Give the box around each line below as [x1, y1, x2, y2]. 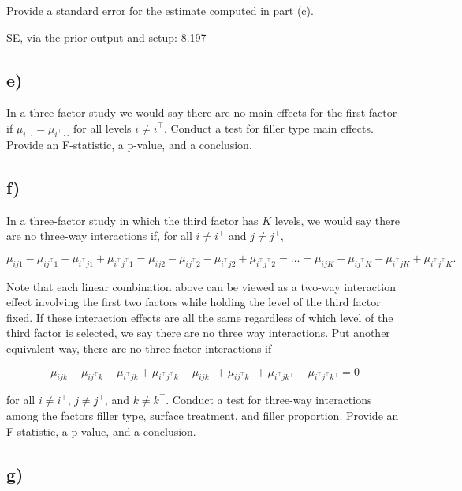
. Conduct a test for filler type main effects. [164, 119, 374, 136]
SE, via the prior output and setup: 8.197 [6, 28, 207, 45]
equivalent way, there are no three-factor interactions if [6, 339, 272, 356]
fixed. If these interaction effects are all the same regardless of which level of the [6, 309, 393, 325]
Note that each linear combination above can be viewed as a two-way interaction [6, 278, 396, 294]
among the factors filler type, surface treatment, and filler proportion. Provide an [6, 407, 399, 423]
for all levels [73, 119, 132, 136]
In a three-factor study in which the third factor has [6, 212, 259, 228]
